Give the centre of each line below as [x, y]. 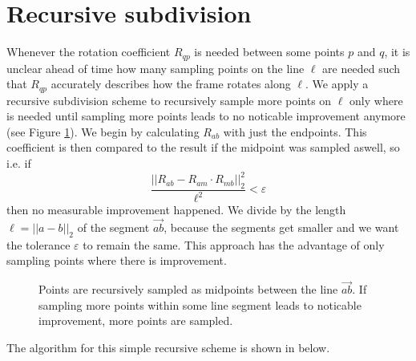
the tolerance [38, 244]
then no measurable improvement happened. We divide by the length [176, 210]
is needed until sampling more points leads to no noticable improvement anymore [206, 116]
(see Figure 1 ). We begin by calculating [103, 131]
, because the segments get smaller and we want [281, 227]
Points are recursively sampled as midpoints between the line [188, 289]
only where [376, 100]
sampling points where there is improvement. [117, 260]
